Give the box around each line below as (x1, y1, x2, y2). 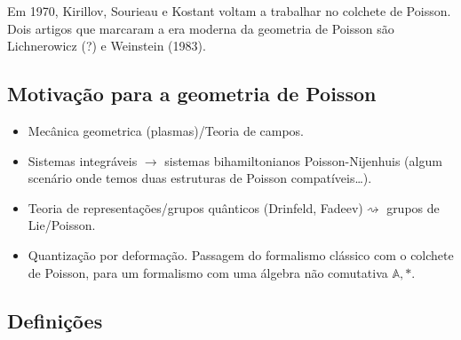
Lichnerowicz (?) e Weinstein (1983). (7, 36, 206, 55)
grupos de (386, 198, 440, 217)
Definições (7, 306, 103, 334)
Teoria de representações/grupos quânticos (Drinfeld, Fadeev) (28, 198, 363, 217)
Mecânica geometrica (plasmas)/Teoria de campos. (28, 121, 305, 139)
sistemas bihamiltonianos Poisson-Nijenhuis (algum (164, 151, 442, 170)
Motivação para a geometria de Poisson (7, 80, 377, 107)
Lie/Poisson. (28, 216, 96, 234)
